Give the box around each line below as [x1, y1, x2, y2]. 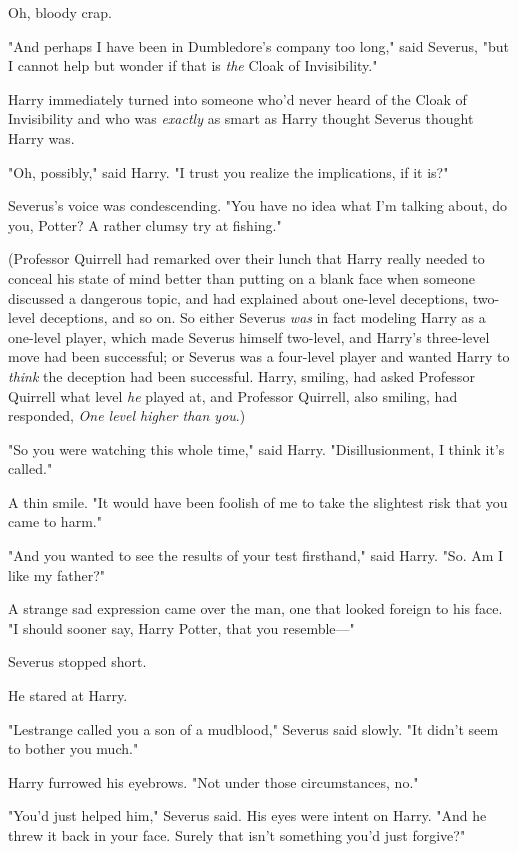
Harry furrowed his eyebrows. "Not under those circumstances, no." [8, 771, 419, 792]
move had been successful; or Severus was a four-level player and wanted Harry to [8, 346, 510, 367]
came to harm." [8, 511, 102, 532]
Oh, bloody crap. [8, 2, 112, 22]
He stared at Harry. [8, 685, 128, 706]
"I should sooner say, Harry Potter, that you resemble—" [8, 617, 355, 638]
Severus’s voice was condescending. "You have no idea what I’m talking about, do [8, 195, 508, 216]
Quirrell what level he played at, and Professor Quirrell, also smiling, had [8, 385, 458, 406]
